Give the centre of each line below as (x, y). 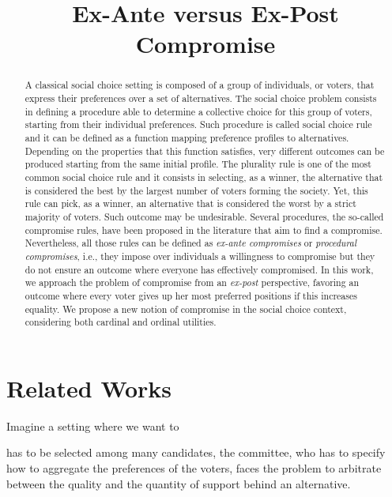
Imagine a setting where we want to (93, 425)
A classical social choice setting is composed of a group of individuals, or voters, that (200, 85)
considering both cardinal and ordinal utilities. (121, 322)
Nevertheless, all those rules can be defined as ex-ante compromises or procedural (190, 243)
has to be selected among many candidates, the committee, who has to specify (196, 452)
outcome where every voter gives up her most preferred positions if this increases (191, 295)
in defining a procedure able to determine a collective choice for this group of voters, (198, 111)
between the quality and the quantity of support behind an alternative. (179, 483)
